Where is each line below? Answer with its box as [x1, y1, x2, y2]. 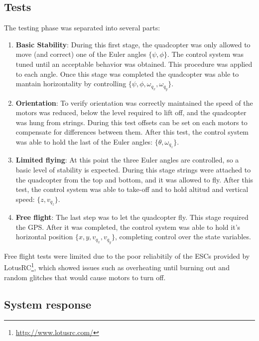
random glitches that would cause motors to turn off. [4, 272, 166, 282]
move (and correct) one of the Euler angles [15, 49, 146, 59]
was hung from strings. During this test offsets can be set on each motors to [15, 117, 248, 127]
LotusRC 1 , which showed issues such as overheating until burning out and [4, 261, 230, 272]
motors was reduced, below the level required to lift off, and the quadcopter [15, 107, 247, 118]
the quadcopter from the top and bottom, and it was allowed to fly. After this [15, 174, 254, 184]
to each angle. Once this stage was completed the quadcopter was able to [15, 68, 239, 79]
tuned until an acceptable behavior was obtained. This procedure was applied [15, 58, 253, 69]
